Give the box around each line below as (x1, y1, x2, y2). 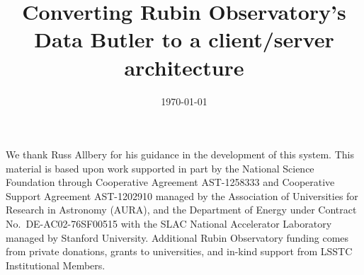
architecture (124, 52, 244, 81)
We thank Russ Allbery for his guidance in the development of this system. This (6, 147, 354, 162)
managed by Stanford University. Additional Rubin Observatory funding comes (6, 230, 349, 245)
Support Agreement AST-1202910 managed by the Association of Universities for (6, 188, 358, 203)
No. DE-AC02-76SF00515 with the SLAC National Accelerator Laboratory (6, 216, 332, 231)
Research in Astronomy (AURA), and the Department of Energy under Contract (6, 202, 357, 217)
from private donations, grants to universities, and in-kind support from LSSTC (6, 244, 353, 259)
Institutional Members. (6, 257, 106, 272)
